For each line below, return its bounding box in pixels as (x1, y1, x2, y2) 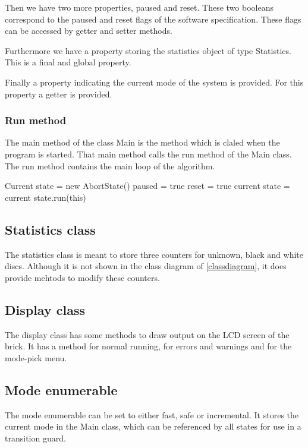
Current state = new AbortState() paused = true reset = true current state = (5, 179, 290, 192)
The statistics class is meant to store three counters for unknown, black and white (5, 248, 303, 260)
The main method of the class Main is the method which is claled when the (5, 136, 280, 149)
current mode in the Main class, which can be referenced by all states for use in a (5, 420, 301, 433)
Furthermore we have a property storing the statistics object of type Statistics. (5, 44, 291, 56)
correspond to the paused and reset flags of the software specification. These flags (5, 12, 301, 25)
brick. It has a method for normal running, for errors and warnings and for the (5, 340, 292, 352)
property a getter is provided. (5, 87, 112, 100)
